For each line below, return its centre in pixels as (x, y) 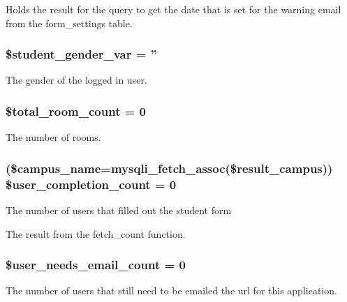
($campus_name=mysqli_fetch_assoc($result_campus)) (169, 168)
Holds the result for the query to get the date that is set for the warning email (173, 9)
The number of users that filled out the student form (119, 210)
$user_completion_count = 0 (91, 184)
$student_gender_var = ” (81, 54)
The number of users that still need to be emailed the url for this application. (171, 290)
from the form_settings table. (69, 23)
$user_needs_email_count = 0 (96, 265)
